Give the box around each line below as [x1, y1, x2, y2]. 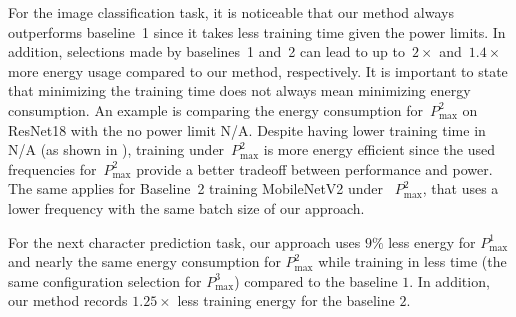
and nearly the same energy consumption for [8, 251, 281, 272]
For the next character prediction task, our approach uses [8, 231, 361, 252]
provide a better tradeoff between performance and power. [136, 158, 493, 179]
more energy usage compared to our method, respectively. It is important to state [8, 60, 508, 81]
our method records [8, 290, 128, 311]
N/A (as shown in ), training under [8, 139, 225, 160]
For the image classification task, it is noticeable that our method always [8, 2, 454, 22]
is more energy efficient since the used [263, 139, 496, 160]
